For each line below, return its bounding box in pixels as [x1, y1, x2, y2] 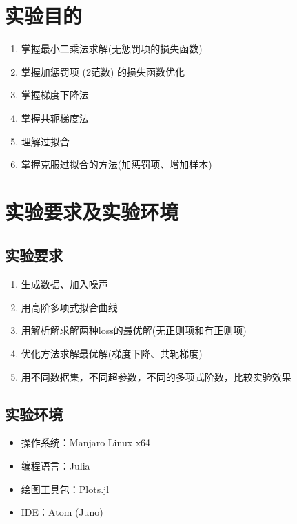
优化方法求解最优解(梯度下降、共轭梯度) [21, 346, 203, 361]
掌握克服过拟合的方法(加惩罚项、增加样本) [21, 157, 212, 171]
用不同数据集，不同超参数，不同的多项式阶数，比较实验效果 [21, 369, 291, 384]
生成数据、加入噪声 [21, 277, 108, 291]
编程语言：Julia [21, 459, 90, 473]
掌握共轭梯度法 [21, 110, 89, 125]
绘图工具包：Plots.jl [21, 481, 110, 496]
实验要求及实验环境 [5, 197, 179, 225]
